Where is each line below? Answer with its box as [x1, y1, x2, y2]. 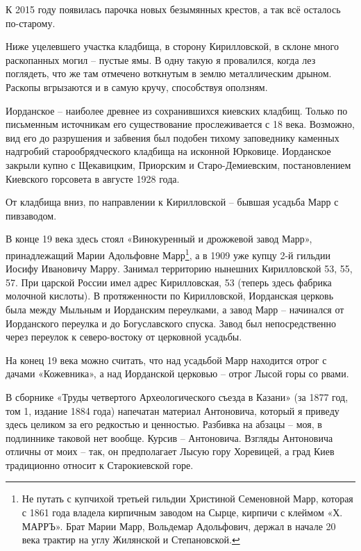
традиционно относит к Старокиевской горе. [6, 457, 194, 472]
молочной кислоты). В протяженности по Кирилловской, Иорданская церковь [6, 288, 334, 303]
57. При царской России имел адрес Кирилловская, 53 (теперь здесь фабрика [6, 274, 332, 289]
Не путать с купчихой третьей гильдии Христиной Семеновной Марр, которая [22, 491, 353, 506]
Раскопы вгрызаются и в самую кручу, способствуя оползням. [6, 79, 268, 94]
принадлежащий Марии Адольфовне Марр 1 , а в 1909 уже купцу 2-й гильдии [6, 245, 330, 262]
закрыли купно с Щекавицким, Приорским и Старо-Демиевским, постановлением [6, 157, 351, 172]
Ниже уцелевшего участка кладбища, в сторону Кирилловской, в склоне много [6, 39, 339, 54]
